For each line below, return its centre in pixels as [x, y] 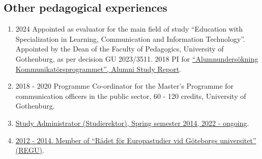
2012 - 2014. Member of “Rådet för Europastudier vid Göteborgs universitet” [136, 140]
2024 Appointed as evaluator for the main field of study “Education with [129, 29]
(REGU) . [30, 150]
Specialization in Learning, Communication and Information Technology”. [130, 38]
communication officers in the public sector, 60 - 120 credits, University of [131, 96]
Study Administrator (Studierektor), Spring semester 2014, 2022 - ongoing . [132, 123]
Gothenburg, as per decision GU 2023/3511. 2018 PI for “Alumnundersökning [137, 58]
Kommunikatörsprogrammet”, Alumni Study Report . [98, 69]
